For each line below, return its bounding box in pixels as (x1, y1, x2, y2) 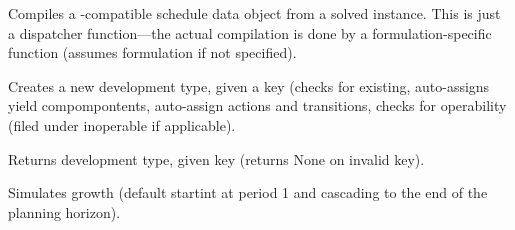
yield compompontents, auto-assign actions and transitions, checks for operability (8, 95, 507, 116)
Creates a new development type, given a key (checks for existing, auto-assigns (8, 75, 490, 96)
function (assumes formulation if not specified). (8, 42, 297, 63)
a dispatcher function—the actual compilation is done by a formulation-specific (8, 22, 492, 43)
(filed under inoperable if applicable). (8, 114, 236, 135)
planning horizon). (8, 201, 121, 222)
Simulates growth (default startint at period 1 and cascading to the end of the (8, 182, 488, 203)
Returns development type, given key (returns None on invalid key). (8, 148, 425, 169)
